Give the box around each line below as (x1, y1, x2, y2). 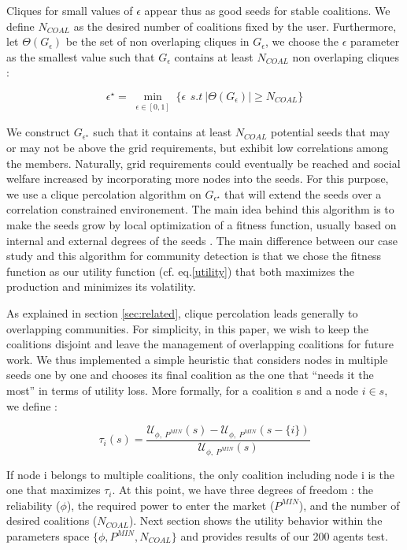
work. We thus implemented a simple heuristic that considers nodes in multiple (6, 351, 388, 367)
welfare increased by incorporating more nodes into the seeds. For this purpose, (6, 170, 389, 187)
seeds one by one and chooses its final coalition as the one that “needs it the (6, 366, 374, 383)
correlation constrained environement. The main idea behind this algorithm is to (6, 201, 394, 217)
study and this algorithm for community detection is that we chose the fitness (6, 247, 382, 264)
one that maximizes (6, 481, 101, 498)
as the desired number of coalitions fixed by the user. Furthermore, (73, 17, 397, 34)
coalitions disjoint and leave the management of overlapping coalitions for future (6, 336, 394, 352)
